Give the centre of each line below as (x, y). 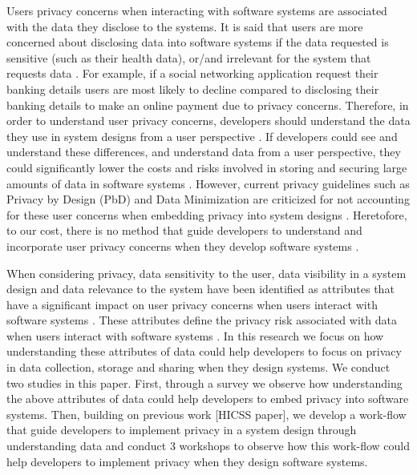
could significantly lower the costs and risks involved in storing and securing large (207, 167)
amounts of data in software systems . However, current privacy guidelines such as (208, 183)
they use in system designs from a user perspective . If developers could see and (202, 136)
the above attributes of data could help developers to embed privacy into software (208, 399)
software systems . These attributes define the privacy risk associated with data (202, 320)
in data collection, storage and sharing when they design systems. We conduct (198, 367)
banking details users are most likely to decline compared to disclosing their (193, 89)
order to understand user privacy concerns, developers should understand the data (208, 121)
